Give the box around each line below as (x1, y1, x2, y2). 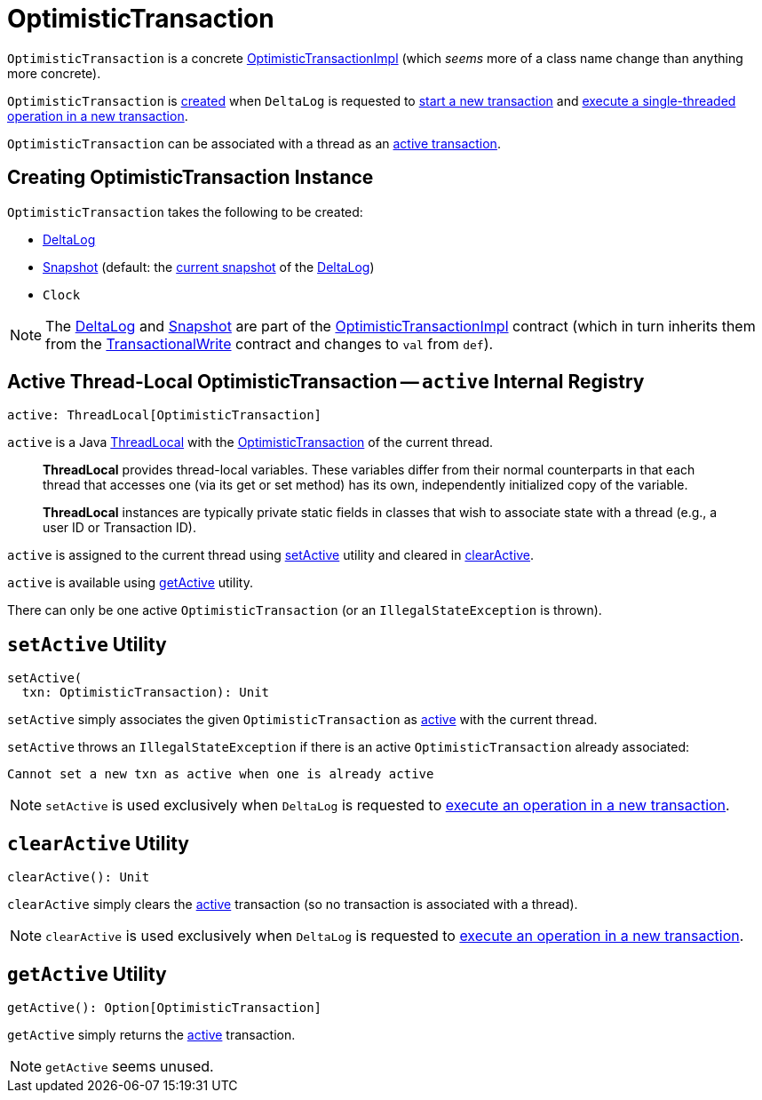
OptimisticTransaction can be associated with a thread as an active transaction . (7, 135, 501, 151)
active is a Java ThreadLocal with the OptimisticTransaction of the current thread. (7, 434, 494, 450)
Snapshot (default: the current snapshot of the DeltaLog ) (43, 259, 375, 275)
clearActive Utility (7, 832, 189, 855)
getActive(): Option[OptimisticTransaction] (7, 1000, 322, 1015)
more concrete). (7, 65, 101, 81)
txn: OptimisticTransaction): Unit (21, 685, 270, 700)
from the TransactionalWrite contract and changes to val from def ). (45, 334, 494, 353)
